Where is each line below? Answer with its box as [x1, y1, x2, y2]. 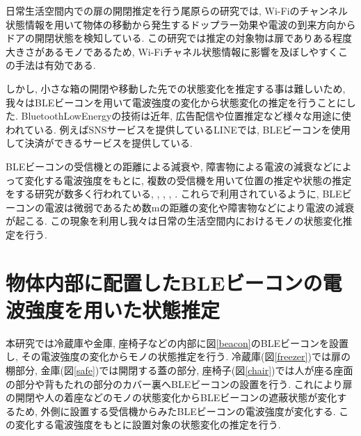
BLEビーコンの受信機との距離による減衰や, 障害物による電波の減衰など [6, 159, 332, 173]
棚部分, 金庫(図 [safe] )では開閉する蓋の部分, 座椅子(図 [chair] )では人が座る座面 [6, 363, 353, 377]
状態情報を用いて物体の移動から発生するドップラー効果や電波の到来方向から [6, 17, 356, 31]
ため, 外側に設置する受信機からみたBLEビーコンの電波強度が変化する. [15, 403, 336, 418]
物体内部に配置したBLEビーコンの [6, 268, 323, 296]
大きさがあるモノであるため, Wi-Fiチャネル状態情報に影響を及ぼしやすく [6, 44, 339, 58]
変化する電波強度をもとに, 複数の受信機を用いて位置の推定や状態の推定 [24, 172, 352, 187]
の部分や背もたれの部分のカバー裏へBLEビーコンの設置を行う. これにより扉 [6, 376, 353, 391]
